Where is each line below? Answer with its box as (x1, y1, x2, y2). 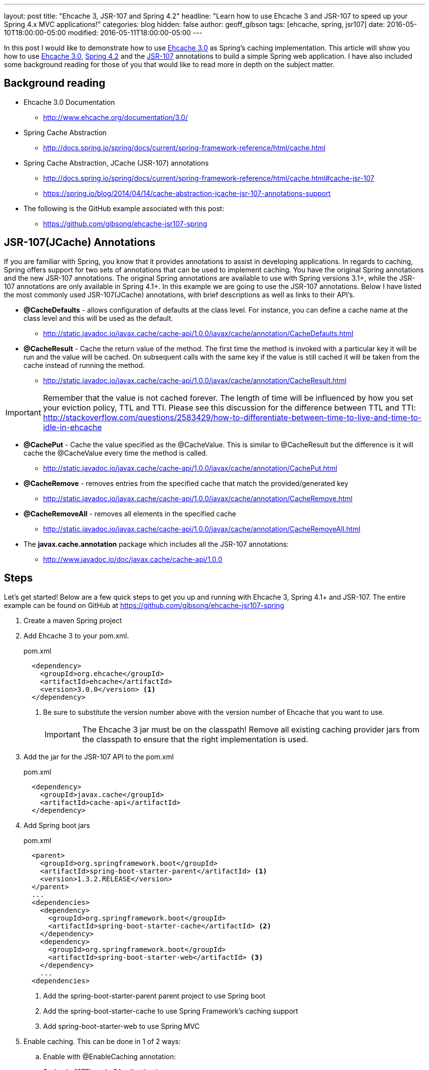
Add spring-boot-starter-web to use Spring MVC (43, 1021, 200, 1030)
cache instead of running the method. (24, 361, 145, 369)
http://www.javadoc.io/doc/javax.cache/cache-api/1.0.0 (43, 555, 223, 563)
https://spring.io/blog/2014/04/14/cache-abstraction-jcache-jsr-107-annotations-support (43, 189, 331, 197)
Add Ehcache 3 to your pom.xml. (24, 631, 129, 640)
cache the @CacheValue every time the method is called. (24, 448, 208, 457)
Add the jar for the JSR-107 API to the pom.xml (24, 752, 174, 761)
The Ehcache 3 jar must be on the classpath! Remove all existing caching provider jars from (82, 724, 420, 734)
